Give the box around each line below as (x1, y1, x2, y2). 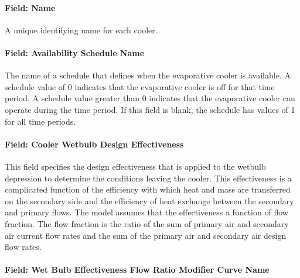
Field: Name (5, 1, 56, 13)
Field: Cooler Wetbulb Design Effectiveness (5, 138, 184, 150)
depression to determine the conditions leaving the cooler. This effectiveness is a (5, 171, 292, 184)
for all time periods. (5, 115, 76, 127)
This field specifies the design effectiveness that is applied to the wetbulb (5, 160, 266, 172)
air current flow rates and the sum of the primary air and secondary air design (5, 229, 287, 241)
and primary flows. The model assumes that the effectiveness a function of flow (5, 206, 288, 218)
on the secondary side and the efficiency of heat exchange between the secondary (5, 194, 294, 207)
